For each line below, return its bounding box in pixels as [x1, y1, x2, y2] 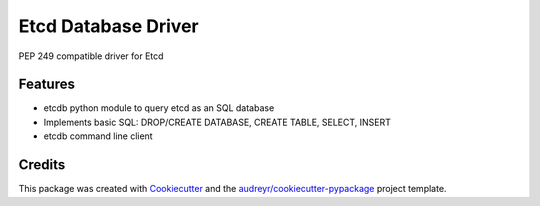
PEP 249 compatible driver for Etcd [18, 50, 164, 62]
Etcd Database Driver [18, 15, 199, 37]
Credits [18, 156, 66, 174]
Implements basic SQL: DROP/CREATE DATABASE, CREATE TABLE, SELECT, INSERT [43, 116, 392, 128]
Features [18, 76, 75, 93]
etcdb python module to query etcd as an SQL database [43, 102, 275, 114]
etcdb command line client [43, 130, 154, 142]
